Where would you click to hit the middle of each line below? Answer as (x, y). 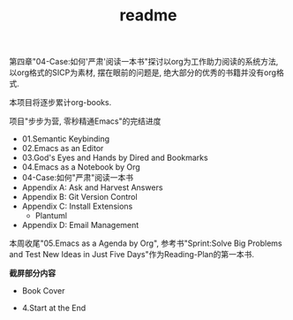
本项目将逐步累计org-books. (60, 103)
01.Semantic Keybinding (66, 139)
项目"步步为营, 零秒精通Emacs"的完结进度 (85, 121)
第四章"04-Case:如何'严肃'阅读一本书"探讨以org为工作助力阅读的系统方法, (144, 62)
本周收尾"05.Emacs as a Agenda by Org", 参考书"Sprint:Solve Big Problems (146, 243)
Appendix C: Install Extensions (77, 206)
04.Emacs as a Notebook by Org (81, 167)
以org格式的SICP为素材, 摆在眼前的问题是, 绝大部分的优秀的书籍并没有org (143, 72)
